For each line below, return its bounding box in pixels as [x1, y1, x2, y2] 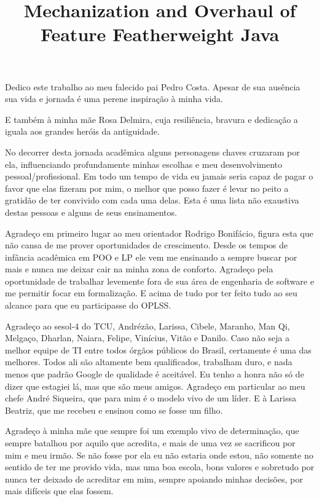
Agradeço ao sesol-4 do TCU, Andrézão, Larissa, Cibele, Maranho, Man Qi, [5, 319, 290, 332]
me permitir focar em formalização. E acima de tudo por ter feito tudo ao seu [5, 286, 297, 299]
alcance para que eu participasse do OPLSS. [5, 299, 171, 312]
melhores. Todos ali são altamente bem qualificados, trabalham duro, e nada [5, 355, 293, 368]
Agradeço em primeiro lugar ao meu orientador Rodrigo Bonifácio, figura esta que [5, 226, 313, 239]
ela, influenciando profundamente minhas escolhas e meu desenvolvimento [5, 157, 283, 170]
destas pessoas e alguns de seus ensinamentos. [5, 205, 177, 218]
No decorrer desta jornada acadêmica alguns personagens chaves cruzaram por [5, 145, 300, 158]
